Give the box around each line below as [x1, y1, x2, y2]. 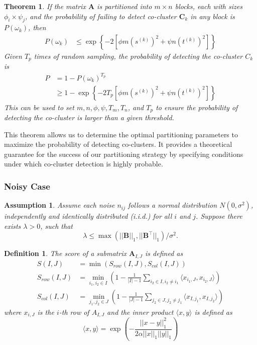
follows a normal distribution [128, 200, 217, 210]
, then [28, 22, 46, 33]
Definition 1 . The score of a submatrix [4, 248, 126, 258]
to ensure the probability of [156, 102, 238, 112]
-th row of [59, 306, 89, 317]
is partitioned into [97, 1, 152, 11]
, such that [40, 220, 73, 231]
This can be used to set [4, 102, 74, 112]
